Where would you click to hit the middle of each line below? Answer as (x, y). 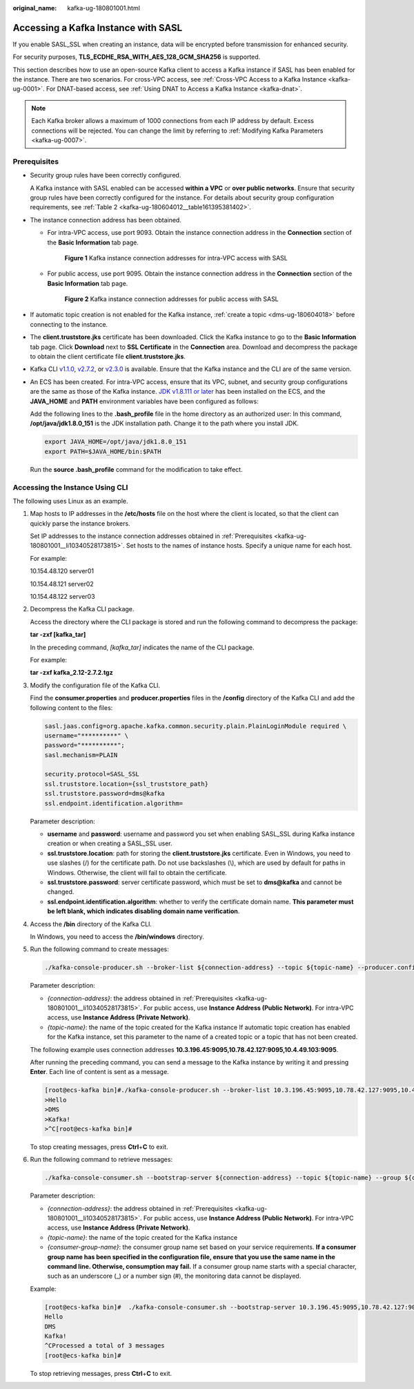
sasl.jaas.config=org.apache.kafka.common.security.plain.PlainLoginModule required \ (196, 726)
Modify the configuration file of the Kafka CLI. (95, 685)
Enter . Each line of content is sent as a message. (99, 1072)
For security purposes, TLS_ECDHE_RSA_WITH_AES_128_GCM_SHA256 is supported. (137, 57)
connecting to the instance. (69, 324)
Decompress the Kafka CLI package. (82, 609)
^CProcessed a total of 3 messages (105, 1346)
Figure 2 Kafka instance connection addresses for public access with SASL (171, 299)
